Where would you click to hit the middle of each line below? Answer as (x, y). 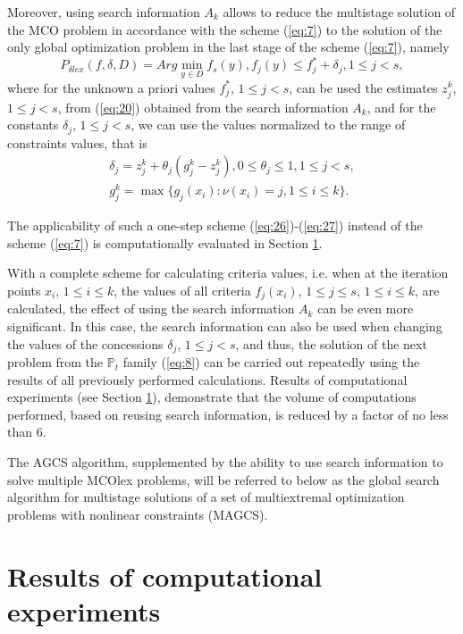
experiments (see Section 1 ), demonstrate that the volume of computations (212, 397)
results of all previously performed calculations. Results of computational (207, 379)
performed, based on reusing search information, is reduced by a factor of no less (228, 414)
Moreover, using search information (104, 12)
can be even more (366, 309)
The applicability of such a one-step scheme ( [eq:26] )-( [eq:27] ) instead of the (215, 225)
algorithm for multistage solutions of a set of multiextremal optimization (206, 497)
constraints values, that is (77, 142)
